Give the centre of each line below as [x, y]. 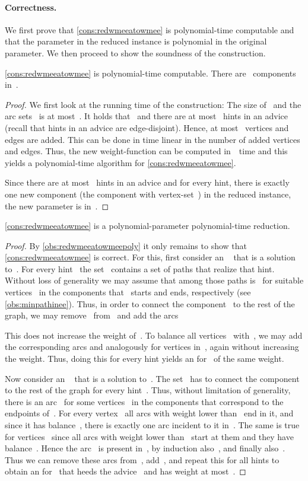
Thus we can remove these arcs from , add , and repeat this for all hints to [142, 459]
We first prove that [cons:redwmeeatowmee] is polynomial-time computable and [150, 29]
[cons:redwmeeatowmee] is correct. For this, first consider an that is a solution [150, 257]
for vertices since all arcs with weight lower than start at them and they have [149, 436]
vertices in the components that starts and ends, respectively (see [128, 292]
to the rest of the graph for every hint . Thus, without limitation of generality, [148, 390]
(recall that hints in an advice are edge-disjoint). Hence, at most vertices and [147, 127]
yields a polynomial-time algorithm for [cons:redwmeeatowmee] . [120, 162]
